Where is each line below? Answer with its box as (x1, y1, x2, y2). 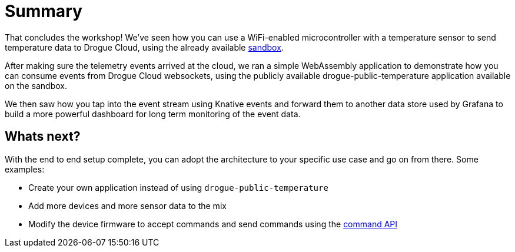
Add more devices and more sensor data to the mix (28, 200, 227, 211)
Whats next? (5, 129, 81, 144)
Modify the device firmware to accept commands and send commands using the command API (28, 218, 398, 229)
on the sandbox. (5, 80, 67, 91)
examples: (5, 164, 45, 174)
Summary (5, 1, 82, 21)
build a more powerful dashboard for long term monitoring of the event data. (5, 108, 301, 119)
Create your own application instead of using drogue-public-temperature (28, 182, 328, 193)
